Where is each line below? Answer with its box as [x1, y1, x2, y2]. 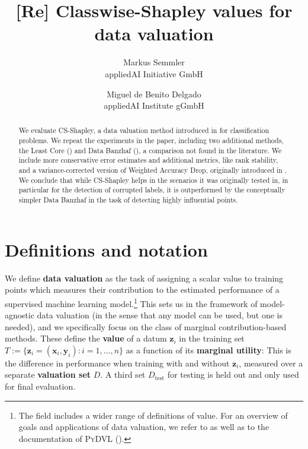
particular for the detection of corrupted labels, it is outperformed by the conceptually [18, 185, 285, 195]
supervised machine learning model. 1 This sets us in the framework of [5, 295, 258, 309]
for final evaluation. [5, 380, 76, 393]
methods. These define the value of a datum [5, 332, 167, 344]
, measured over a [239, 356, 303, 369]
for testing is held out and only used [167, 368, 299, 381]
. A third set [100, 368, 146, 381]
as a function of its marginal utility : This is [126, 343, 291, 356]
